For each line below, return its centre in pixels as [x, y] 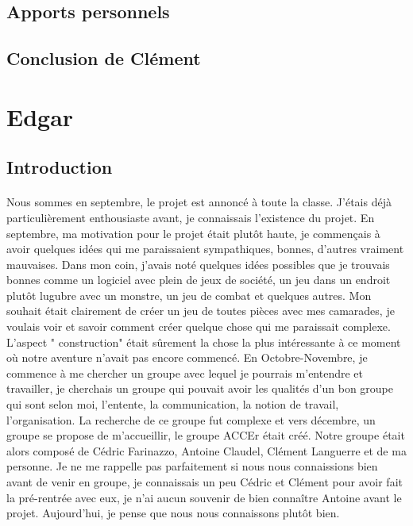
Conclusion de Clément [104, 58]
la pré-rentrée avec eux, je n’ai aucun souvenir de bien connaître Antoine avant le [204, 497]
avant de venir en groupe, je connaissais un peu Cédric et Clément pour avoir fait [205, 482]
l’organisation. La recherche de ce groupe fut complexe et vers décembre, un [191, 419]
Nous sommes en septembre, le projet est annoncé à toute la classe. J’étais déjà [199, 202]
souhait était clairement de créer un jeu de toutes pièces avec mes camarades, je [201, 311]
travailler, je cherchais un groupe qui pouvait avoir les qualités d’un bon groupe [200, 388]
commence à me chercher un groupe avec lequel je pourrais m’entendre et [185, 372]
